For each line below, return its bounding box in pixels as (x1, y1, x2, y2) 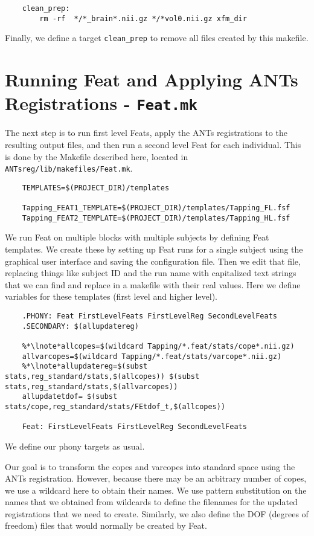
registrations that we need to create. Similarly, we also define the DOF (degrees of (5, 507, 309, 520)
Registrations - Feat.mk (5, 91, 197, 115)
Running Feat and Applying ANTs (5, 67, 298, 92)
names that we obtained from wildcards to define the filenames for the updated (5, 496, 298, 508)
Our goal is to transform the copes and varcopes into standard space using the (5, 460, 295, 473)
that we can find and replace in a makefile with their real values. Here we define (5, 278, 301, 291)
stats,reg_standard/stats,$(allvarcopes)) (5, 382, 178, 391)
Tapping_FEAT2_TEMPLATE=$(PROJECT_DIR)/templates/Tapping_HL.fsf (22, 213, 290, 222)
